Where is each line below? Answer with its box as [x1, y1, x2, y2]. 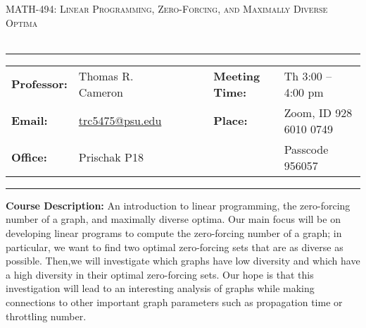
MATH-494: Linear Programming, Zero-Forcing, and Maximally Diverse [6, 1, 328, 16]
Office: [11, 149, 47, 166]
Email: [11, 112, 48, 129]
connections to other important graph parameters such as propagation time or [6, 294, 343, 309]
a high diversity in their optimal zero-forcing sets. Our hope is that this [6, 267, 314, 281]
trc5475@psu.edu [78, 112, 162, 129]
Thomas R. [78, 67, 134, 84]
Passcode [284, 140, 329, 157]
